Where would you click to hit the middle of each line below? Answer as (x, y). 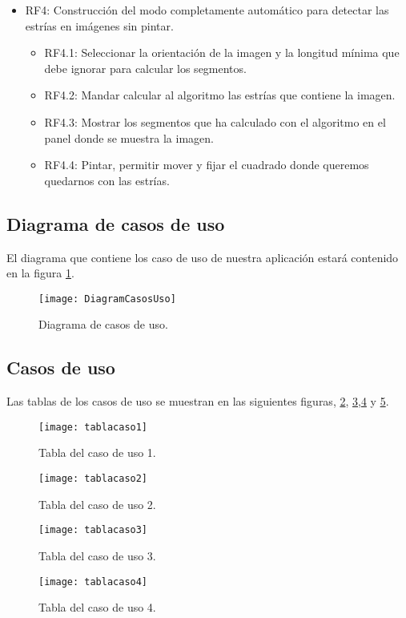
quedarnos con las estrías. (107, 180)
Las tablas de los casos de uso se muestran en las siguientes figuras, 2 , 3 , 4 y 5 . (198, 401)
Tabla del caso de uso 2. (97, 504)
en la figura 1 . (40, 273)
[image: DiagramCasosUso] (107, 299)
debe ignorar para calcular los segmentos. (145, 68)
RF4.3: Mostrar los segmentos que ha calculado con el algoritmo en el (215, 121)
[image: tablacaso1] (93, 427)
